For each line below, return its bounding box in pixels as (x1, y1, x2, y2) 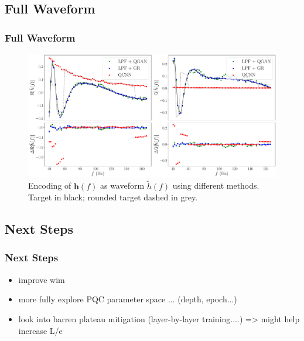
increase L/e (18, 324, 63, 336)
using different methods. (172, 179, 259, 192)
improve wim (18, 273, 65, 285)
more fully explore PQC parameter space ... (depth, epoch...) (18, 293, 237, 305)
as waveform (100, 179, 145, 192)
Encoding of (28, 179, 71, 192)
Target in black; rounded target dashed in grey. (28, 191, 198, 203)
